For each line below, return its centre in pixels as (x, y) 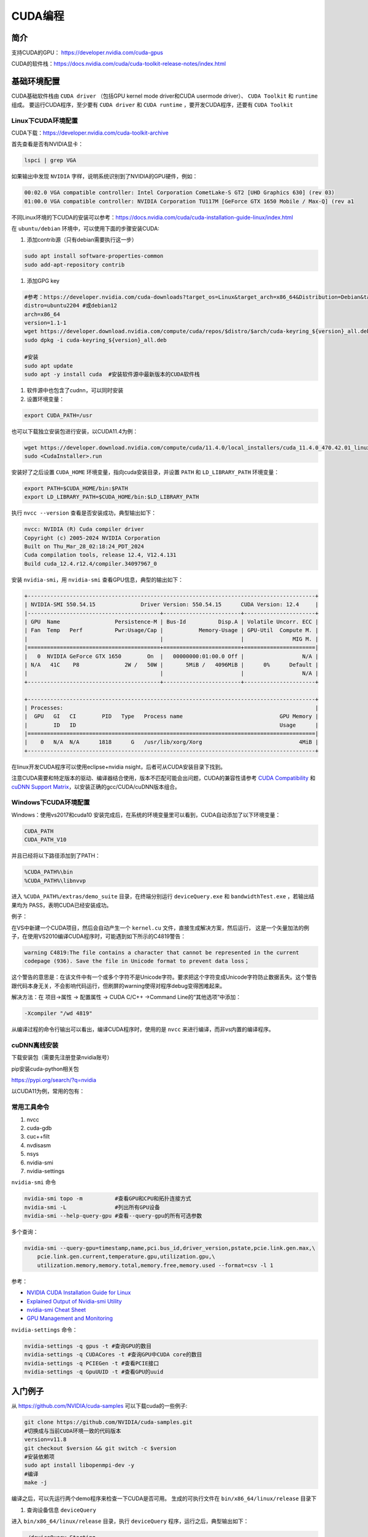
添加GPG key (43, 280)
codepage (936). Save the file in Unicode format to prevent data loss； (137, 961)
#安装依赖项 (40, 1457)
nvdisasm (39, 1145)
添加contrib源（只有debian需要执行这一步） (82, 240)
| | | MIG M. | (171, 639)
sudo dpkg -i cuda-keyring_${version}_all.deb (95, 340)
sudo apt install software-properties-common (94, 256)
